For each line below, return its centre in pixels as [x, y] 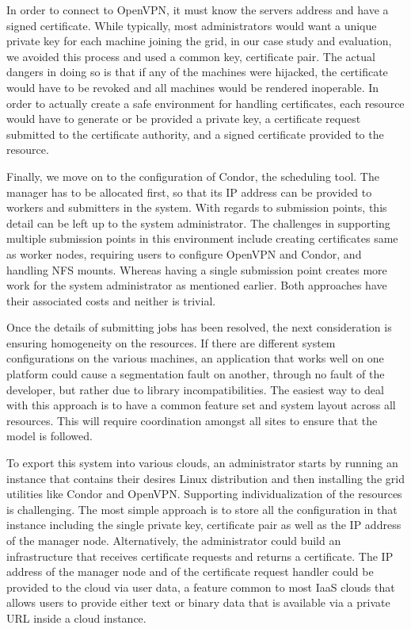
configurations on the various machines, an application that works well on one [195, 358]
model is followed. [49, 436]
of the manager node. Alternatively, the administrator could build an [174, 540]
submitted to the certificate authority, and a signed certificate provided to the [195, 134]
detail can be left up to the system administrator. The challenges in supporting [198, 222]
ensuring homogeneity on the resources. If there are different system [171, 342]
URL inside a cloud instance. [76, 617]
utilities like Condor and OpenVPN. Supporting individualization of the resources [204, 494]
